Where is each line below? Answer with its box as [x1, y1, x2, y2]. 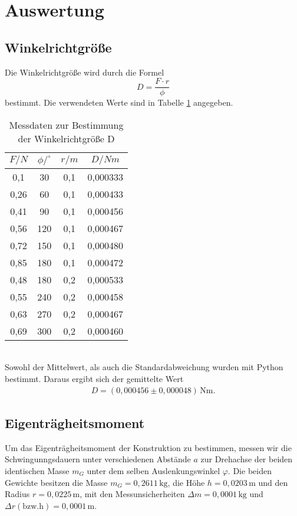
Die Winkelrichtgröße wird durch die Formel [5, 66, 164, 78]
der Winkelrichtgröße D [18, 131, 115, 145]
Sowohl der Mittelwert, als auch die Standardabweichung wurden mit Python [5, 361, 283, 373]
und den [258, 476, 288, 488]
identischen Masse [5, 465, 70, 477]
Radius [5, 488, 30, 500]
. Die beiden [227, 465, 272, 477]
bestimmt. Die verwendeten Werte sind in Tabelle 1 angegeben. [5, 96, 233, 109]
